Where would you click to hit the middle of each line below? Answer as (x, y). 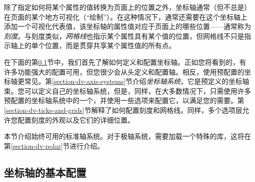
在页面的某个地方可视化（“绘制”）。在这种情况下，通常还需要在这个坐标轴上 (126, 16)
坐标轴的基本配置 (45, 172)
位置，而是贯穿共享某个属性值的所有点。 (110, 45)
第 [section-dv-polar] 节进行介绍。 (54, 145)
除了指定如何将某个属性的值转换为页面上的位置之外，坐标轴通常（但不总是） (127, 7)
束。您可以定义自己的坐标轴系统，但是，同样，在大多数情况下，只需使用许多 (127, 91)
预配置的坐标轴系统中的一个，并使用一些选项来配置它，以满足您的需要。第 (124, 100)
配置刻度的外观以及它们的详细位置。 (76, 119)
